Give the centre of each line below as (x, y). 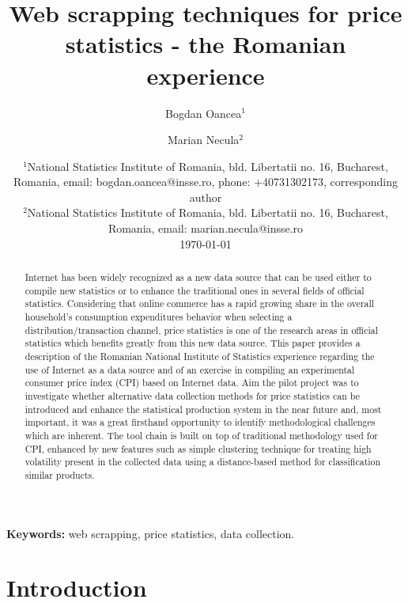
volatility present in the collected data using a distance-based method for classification (203, 462)
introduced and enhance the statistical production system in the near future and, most (203, 409)
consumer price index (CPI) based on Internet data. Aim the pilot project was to (192, 383)
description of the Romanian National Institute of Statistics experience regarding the (200, 356)
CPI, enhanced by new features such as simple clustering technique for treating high (198, 448)
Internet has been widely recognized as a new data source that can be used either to (198, 277)
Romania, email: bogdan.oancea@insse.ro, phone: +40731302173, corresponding (206, 182)
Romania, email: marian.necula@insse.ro (206, 228)
